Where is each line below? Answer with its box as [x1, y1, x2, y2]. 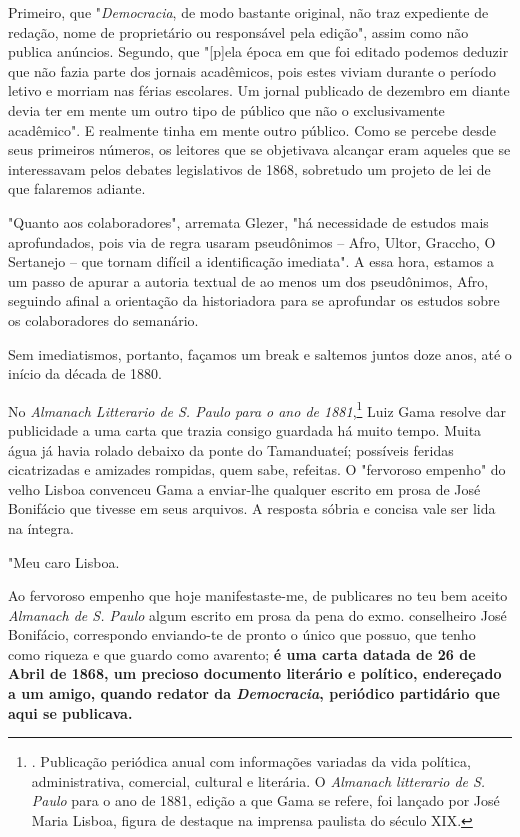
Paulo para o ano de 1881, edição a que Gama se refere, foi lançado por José [31, 790, 500, 811]
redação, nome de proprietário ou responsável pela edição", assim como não [8, 21, 469, 42]
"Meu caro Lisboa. [8, 551, 120, 572]
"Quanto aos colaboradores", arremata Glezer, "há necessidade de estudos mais [8, 211, 489, 232]
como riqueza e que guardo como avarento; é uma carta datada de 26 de [8, 643, 476, 664]
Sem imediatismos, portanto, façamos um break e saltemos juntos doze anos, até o [8, 343, 512, 364]
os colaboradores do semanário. [8, 309, 199, 330]
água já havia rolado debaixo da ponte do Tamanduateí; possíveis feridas [8, 439, 454, 460]
